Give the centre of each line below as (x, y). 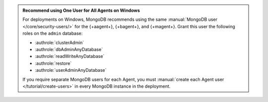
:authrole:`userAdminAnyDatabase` (71, 70)
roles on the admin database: (53, 33)
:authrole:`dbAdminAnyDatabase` (69, 49)
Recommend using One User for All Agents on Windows (81, 10)
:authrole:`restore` (53, 63)
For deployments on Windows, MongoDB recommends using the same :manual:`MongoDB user (120, 19)
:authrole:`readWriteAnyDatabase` (70, 56)
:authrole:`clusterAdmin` (60, 43)
